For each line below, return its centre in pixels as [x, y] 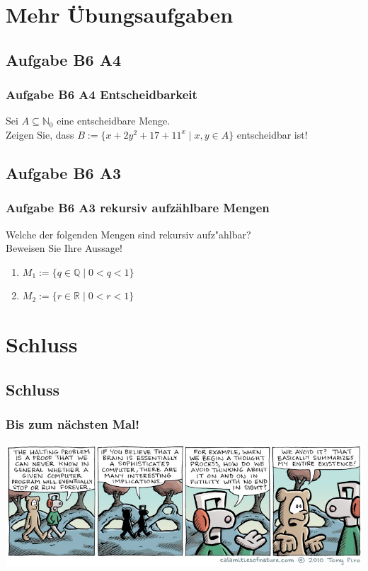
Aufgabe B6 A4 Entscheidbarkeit [102, 94]
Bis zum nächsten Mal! [73, 424]
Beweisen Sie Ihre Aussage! [64, 248]
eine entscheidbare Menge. [114, 121]
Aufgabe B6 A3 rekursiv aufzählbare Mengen [138, 208]
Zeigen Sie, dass [40, 134]
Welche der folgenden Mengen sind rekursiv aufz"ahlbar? [128, 234]
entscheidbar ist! [272, 134]
